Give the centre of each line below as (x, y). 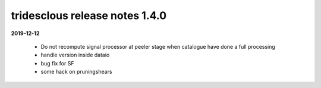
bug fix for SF (57, 63)
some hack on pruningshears (76, 72)
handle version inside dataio (75, 55)
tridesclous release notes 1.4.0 (89, 15)
